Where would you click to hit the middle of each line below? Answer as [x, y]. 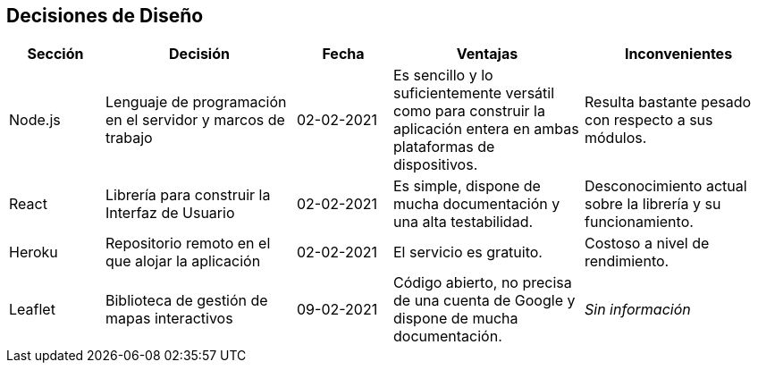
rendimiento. [627, 261]
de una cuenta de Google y [484, 301]
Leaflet [32, 310]
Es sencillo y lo [443, 76]
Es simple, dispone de [467, 186]
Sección [55, 54]
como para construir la [469, 111]
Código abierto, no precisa [483, 283]
